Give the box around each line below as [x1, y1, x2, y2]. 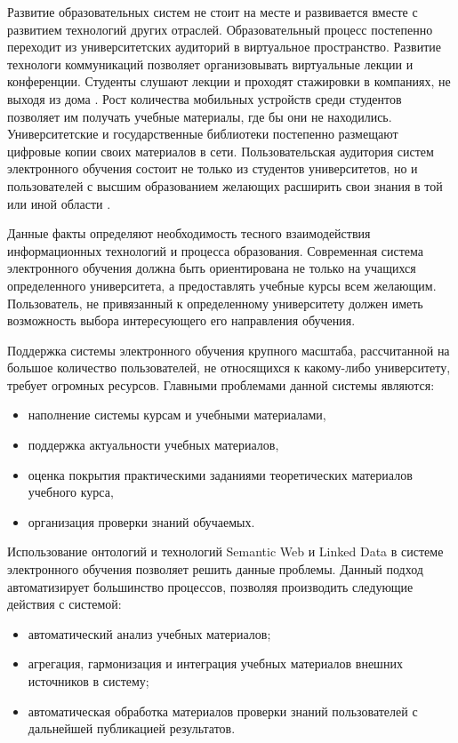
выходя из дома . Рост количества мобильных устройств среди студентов [7, 89, 402, 108]
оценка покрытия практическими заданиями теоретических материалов [28, 465, 413, 483]
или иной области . [7, 194, 111, 212]
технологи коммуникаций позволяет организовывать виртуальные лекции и [7, 54, 414, 73]
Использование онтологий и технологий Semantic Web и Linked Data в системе [7, 542, 444, 561]
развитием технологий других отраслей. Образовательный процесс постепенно [7, 20, 433, 38]
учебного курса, [28, 483, 114, 501]
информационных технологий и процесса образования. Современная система [7, 241, 424, 260]
